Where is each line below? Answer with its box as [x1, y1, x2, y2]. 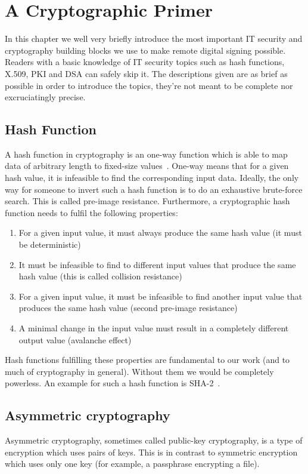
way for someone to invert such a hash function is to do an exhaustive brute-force [5, 183, 303, 195]
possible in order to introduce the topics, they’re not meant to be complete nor [5, 79, 293, 91]
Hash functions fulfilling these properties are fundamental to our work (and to [5, 353, 290, 366]
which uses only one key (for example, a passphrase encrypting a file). [5, 457, 260, 470]
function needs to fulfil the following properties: [5, 206, 178, 218]
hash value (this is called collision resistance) [18, 270, 182, 282]
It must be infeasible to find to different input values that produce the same [18, 258, 296, 270]
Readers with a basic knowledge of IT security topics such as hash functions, [5, 56, 285, 68]
